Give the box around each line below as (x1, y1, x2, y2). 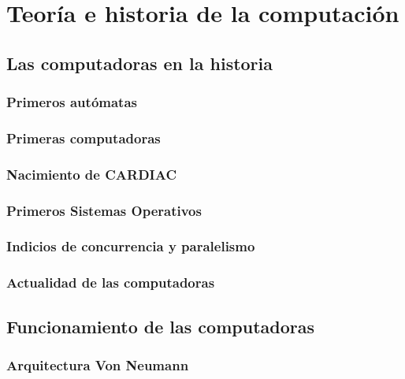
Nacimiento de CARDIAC (6, 164, 176, 184)
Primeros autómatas (6, 92, 137, 112)
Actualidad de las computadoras (6, 273, 215, 292)
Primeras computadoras (6, 128, 161, 147)
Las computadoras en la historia (6, 50, 273, 75)
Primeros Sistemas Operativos (6, 200, 202, 220)
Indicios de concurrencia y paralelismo (6, 236, 255, 256)
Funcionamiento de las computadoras (6, 314, 314, 338)
